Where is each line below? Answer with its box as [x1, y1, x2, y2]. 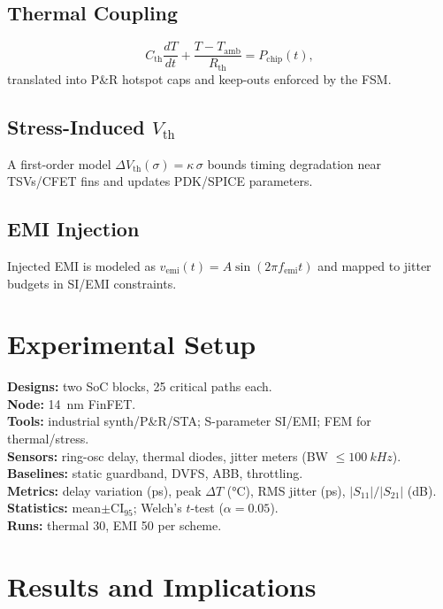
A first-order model [7, 154, 111, 173]
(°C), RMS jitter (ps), [226, 481, 346, 499]
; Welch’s [133, 498, 182, 517]
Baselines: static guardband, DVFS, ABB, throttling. [7, 464, 303, 482]
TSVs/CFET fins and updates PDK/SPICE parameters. [7, 172, 313, 190]
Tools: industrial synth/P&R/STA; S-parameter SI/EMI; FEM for [7, 412, 371, 430]
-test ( [190, 498, 224, 517]
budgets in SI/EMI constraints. [7, 274, 177, 292]
